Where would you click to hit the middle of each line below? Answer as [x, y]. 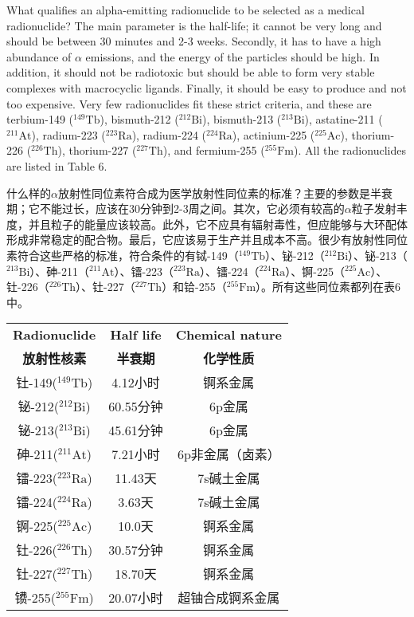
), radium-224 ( [169, 134]
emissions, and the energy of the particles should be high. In [232, 56]
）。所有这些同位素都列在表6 [328, 287]
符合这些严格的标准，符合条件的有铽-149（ [128, 255]
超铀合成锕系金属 [229, 598]
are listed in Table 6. [57, 165]
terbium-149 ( [40, 119]
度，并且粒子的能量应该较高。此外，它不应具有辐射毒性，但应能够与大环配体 [207, 224]
